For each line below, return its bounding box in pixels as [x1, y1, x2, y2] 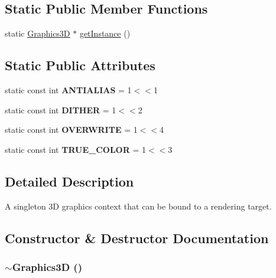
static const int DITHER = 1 [5, 103, 116, 116]
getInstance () [79, 27, 131, 40]
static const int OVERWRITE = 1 [5, 123, 138, 136]
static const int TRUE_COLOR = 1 [5, 143, 146, 155]
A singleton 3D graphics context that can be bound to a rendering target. [5, 199, 272, 212]
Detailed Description [5, 172, 134, 190]
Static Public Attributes [5, 56, 155, 74]
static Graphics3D [5, 27, 70, 40]
